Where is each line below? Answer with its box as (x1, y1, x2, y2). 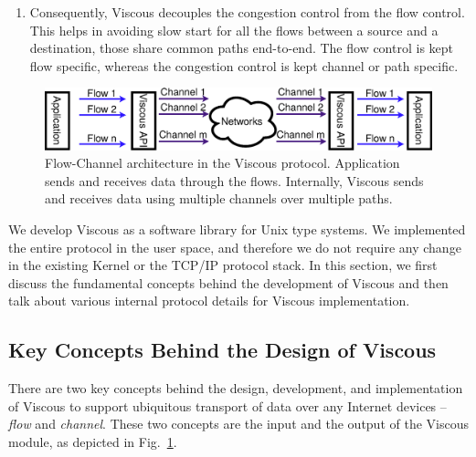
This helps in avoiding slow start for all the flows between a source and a (29, 20, 439, 39)
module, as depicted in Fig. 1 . (8, 432, 177, 452)
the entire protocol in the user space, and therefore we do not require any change (8, 237, 461, 256)
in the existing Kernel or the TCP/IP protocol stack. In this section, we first (8, 255, 438, 275)
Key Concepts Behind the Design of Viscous (8, 336, 437, 364)
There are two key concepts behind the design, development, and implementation (8, 379, 463, 398)
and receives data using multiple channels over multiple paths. (45, 189, 393, 208)
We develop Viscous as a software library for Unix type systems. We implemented (8, 220, 466, 239)
